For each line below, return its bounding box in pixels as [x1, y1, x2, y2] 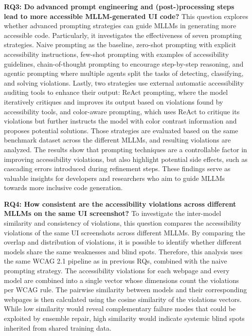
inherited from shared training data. [4, 322, 111, 333]
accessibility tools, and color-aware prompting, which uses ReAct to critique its [4, 106, 240, 116]
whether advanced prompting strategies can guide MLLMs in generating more [4, 20, 236, 31]
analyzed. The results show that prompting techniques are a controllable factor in [4, 144, 247, 154]
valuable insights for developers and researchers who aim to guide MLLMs [4, 173, 225, 183]
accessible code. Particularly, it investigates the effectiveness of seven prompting [4, 30, 242, 40]
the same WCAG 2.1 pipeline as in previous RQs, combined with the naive [4, 256, 227, 266]
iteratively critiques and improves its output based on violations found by [4, 96, 223, 106]
